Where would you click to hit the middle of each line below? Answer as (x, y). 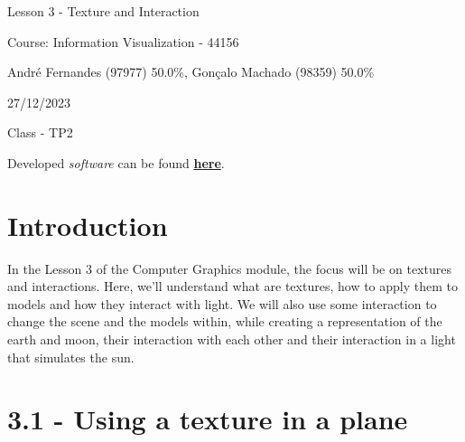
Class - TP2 (40, 132)
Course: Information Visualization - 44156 (123, 41)
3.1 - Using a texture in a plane (208, 419)
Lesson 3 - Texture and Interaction (103, 11)
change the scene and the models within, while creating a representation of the (225, 321)
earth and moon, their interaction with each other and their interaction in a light (232, 339)
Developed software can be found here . (116, 162)
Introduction (88, 225)
